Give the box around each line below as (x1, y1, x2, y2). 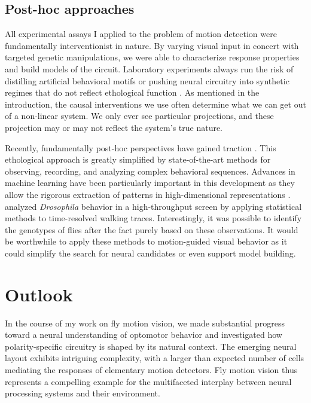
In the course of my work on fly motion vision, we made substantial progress (5, 316, 285, 329)
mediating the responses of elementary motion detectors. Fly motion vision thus (5, 363, 298, 375)
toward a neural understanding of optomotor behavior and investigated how (5, 328, 282, 341)
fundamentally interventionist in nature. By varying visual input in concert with (5, 39, 299, 51)
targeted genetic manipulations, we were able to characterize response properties (5, 51, 300, 63)
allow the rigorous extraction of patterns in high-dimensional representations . (5, 188, 291, 200)
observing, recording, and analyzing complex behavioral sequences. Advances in (5, 164, 295, 177)
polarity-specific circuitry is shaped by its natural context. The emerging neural (5, 340, 297, 352)
